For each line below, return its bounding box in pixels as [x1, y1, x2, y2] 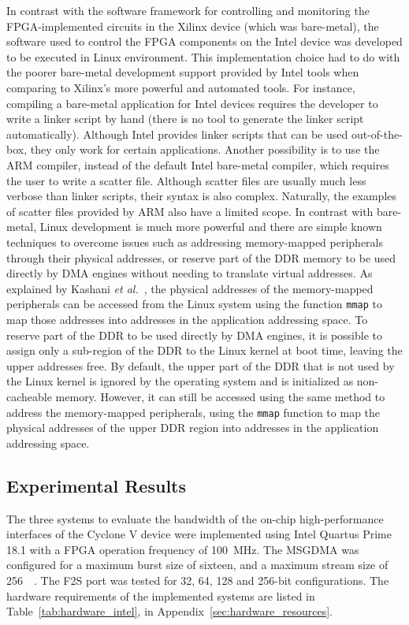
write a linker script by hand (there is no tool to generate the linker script [6, 110, 364, 127]
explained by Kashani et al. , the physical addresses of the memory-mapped [6, 280, 374, 296]
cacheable [6, 388, 52, 404]
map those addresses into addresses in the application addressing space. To [6, 311, 368, 327]
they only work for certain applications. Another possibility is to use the [30, 141, 380, 158]
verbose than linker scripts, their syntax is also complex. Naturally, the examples [6, 188, 397, 204]
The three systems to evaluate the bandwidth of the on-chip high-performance [6, 510, 384, 526]
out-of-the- [351, 125, 403, 142]
